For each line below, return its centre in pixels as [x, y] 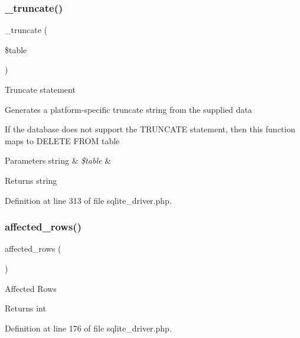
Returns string [31, 180]
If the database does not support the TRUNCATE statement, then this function [150, 129]
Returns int [25, 308]
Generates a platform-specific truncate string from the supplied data [128, 109]
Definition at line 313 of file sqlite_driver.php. [88, 200]
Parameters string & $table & [58, 160]
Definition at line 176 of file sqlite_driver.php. [88, 328]
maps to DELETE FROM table [62, 140]
